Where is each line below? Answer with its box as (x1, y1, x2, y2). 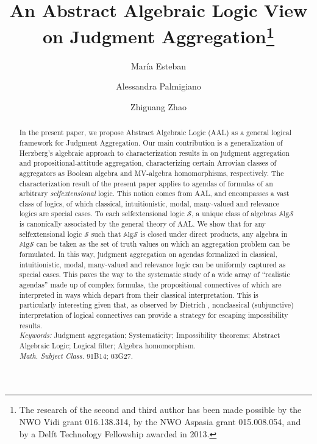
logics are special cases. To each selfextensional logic (19, 208, 185, 219)
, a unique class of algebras (191, 208, 277, 219)
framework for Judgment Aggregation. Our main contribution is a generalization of (19, 137, 283, 147)
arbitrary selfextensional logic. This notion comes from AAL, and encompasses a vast (19, 188, 290, 199)
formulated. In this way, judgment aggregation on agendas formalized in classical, (19, 249, 277, 259)
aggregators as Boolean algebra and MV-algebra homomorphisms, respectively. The (19, 167, 284, 178)
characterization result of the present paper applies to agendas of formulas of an (19, 178, 273, 188)
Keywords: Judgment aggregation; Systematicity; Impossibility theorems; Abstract (19, 330, 280, 340)
